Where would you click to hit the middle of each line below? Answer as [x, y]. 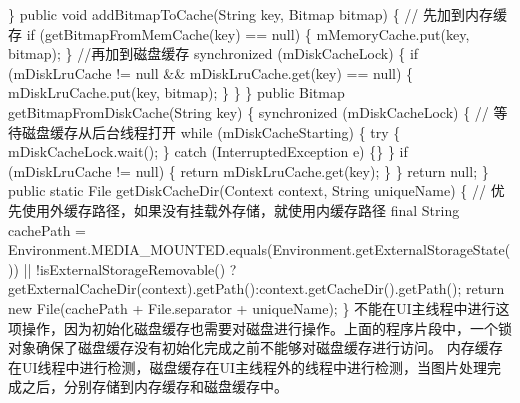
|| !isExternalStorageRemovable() [124, 268]
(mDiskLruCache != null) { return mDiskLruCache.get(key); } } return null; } [248, 170]
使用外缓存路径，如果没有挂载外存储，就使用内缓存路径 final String [240, 209]
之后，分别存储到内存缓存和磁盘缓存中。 [154, 386]
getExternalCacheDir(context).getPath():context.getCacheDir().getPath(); [235, 288]
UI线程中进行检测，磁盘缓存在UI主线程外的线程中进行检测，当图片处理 [254, 366]
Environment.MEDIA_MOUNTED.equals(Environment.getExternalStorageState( [259, 249]
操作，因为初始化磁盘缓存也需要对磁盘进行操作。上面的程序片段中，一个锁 [266, 327]
